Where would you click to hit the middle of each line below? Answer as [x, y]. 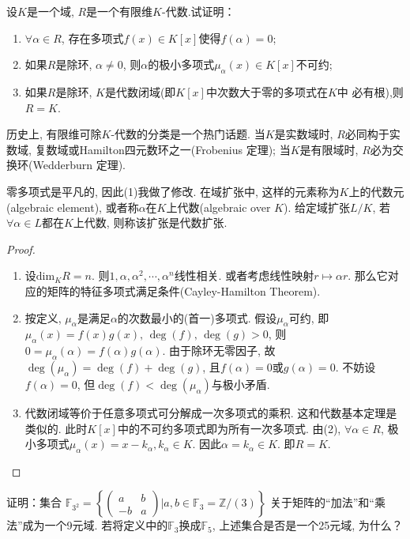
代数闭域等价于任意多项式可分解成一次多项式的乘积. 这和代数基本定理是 [211, 412]
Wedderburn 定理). [79, 165]
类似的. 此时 [56, 428]
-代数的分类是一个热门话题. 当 [188, 134]
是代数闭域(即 [140, 91]
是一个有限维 [120, 11]
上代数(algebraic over [218, 207]
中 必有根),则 [370, 91]
